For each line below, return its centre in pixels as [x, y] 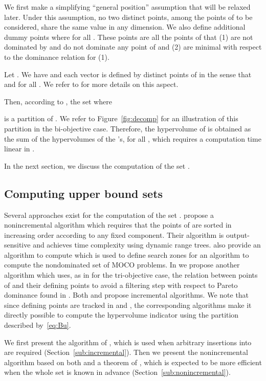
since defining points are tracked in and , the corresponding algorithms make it [128, 305]
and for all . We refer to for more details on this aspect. [91, 84]
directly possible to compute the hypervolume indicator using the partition [121, 315]
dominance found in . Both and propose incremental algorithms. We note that [127, 295]
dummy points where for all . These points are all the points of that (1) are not [129, 37]
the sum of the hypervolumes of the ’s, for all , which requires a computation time [133, 138]
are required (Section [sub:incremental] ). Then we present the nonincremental [126, 352]
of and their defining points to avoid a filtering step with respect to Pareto [121, 285]
